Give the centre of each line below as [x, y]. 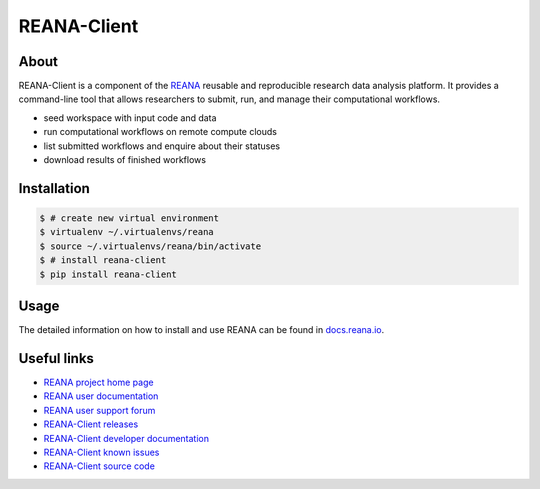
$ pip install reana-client [108, 274]
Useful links [56, 358]
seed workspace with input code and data [130, 117]
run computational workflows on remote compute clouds [160, 132]
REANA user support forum [99, 410]
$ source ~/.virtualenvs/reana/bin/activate [150, 246]
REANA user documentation [101, 396]
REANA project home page [98, 382]
